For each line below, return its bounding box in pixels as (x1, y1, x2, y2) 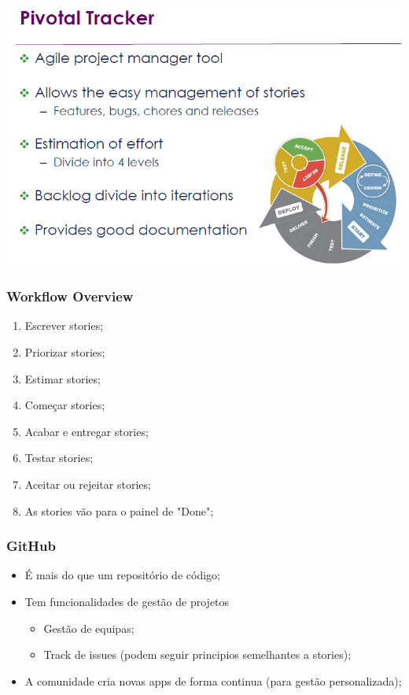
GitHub (6, 536, 56, 556)
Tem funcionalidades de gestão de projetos (24, 593, 230, 609)
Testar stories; (24, 449, 94, 466)
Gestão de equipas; (43, 619, 134, 636)
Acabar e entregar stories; (24, 423, 149, 439)
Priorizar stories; (24, 344, 105, 360)
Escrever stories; (24, 317, 104, 334)
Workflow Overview (6, 287, 134, 306)
